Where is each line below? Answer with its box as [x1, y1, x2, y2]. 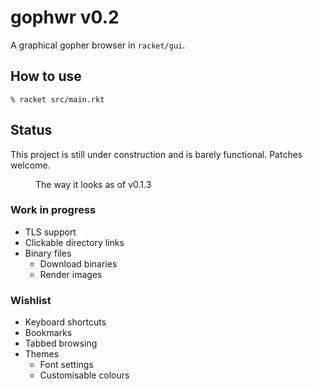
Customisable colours [39, 369, 130, 381]
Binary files [24, 247, 72, 259]
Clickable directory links [24, 236, 125, 248]
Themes [24, 348, 60, 360]
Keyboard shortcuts [24, 316, 107, 328]
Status [10, 122, 53, 139]
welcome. [10, 159, 51, 171]
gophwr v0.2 [10, 6, 120, 29]
